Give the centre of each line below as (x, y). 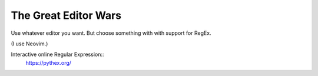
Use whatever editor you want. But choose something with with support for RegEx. (111, 33)
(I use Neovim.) (29, 44)
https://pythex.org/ (49, 62)
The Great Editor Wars (66, 15)
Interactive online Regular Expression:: (57, 54)
